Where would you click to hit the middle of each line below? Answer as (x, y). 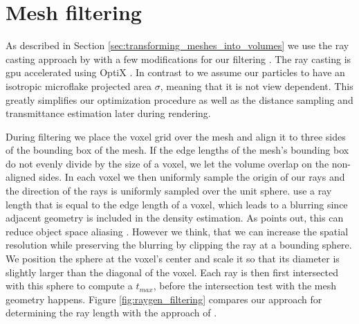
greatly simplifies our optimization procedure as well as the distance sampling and (179, 99)
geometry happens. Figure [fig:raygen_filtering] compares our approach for (164, 299)
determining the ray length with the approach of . (111, 313)
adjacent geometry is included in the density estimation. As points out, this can (175, 218)
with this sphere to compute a (69, 286)
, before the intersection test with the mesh (245, 286)
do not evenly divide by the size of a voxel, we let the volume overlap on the (167, 163)
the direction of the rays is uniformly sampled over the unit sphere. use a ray (169, 191)
